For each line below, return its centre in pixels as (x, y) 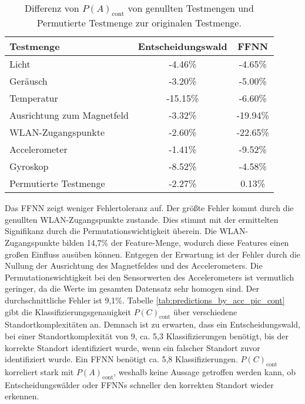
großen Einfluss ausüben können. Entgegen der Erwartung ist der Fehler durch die (153, 254)
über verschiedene (205, 311)
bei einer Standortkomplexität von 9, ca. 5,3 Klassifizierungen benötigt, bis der (147, 335)
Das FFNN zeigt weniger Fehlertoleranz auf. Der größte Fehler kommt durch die (149, 208)
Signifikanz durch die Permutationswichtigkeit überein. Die (111, 231)
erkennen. (22, 396)
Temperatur (34, 98)
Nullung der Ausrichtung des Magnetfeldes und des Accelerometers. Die (134, 266)
